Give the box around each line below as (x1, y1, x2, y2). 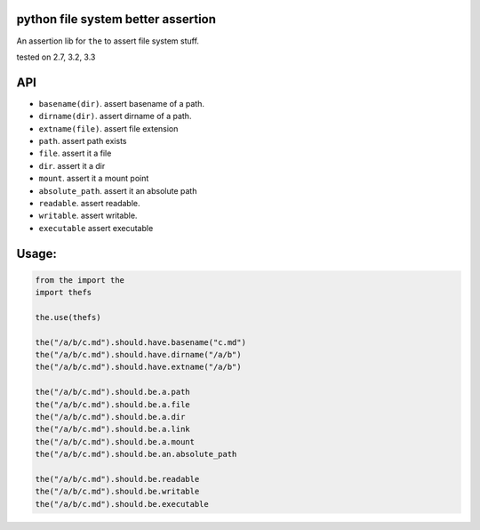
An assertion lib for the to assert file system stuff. (16, 36, 200, 46)
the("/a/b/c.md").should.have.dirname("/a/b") (35, 349, 242, 360)
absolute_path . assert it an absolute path (38, 185, 197, 196)
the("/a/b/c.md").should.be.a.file (35, 399, 190, 409)
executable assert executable (38, 222, 154, 233)
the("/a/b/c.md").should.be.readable (35, 474, 200, 484)
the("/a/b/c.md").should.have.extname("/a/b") (35, 362, 242, 373)
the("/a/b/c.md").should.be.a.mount (35, 437, 196, 446)
